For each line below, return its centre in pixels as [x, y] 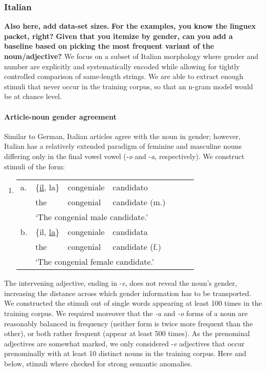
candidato [130, 187]
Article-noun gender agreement [60, 116]
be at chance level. [33, 96]
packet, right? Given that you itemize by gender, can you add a [119, 36]
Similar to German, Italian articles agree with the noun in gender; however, [123, 136]
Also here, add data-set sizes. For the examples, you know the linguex [130, 26]
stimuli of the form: [35, 166]
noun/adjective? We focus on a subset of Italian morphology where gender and [131, 56]
